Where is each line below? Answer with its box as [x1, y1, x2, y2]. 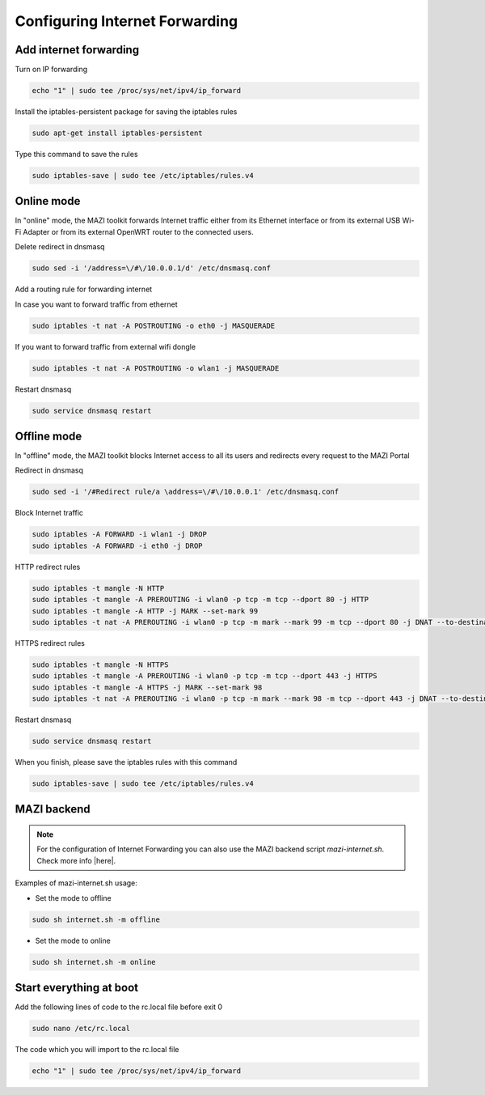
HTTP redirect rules [15, 562, 81, 571]
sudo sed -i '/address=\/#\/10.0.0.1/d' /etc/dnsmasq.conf [32, 264, 271, 273]
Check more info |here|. [36, 855, 116, 865]
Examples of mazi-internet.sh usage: [15, 878, 137, 888]
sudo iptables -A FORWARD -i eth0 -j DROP [32, 541, 203, 550]
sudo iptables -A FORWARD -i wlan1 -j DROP [32, 530, 208, 539]
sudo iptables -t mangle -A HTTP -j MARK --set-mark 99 [32, 606, 259, 615]
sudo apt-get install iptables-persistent [32, 129, 203, 138]
